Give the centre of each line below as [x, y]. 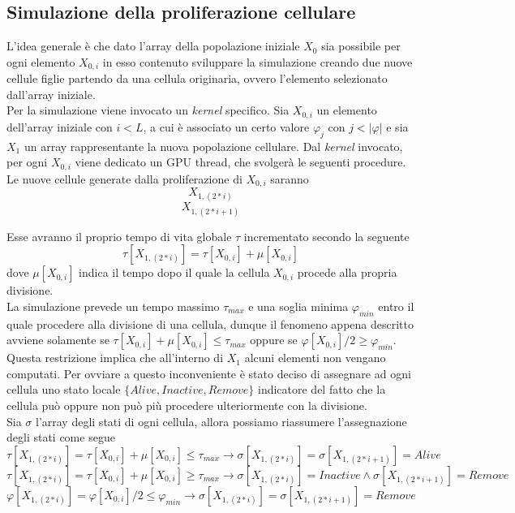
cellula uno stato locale [64, 389]
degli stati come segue [61, 437]
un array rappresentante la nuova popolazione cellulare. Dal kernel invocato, [213, 146]
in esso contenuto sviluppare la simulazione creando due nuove [257, 61]
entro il [396, 306]
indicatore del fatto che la [322, 389]
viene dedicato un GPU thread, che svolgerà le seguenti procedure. [240, 162]
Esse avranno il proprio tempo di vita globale [119, 236]
